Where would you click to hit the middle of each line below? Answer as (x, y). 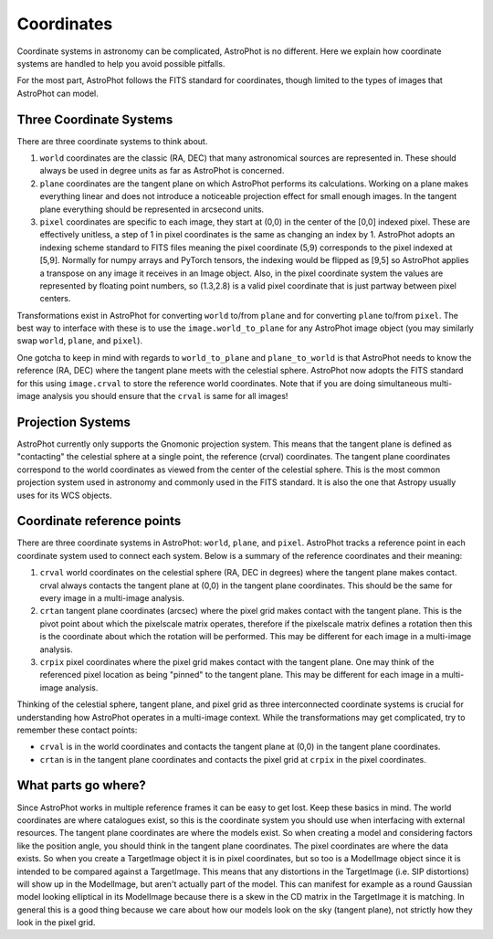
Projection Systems (74, 422)
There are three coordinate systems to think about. (112, 141)
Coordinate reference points (99, 521)
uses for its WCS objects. (65, 495)
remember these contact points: (77, 730)
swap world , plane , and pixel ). (80, 341)
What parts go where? (81, 786)
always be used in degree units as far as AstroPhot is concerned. (162, 171)
